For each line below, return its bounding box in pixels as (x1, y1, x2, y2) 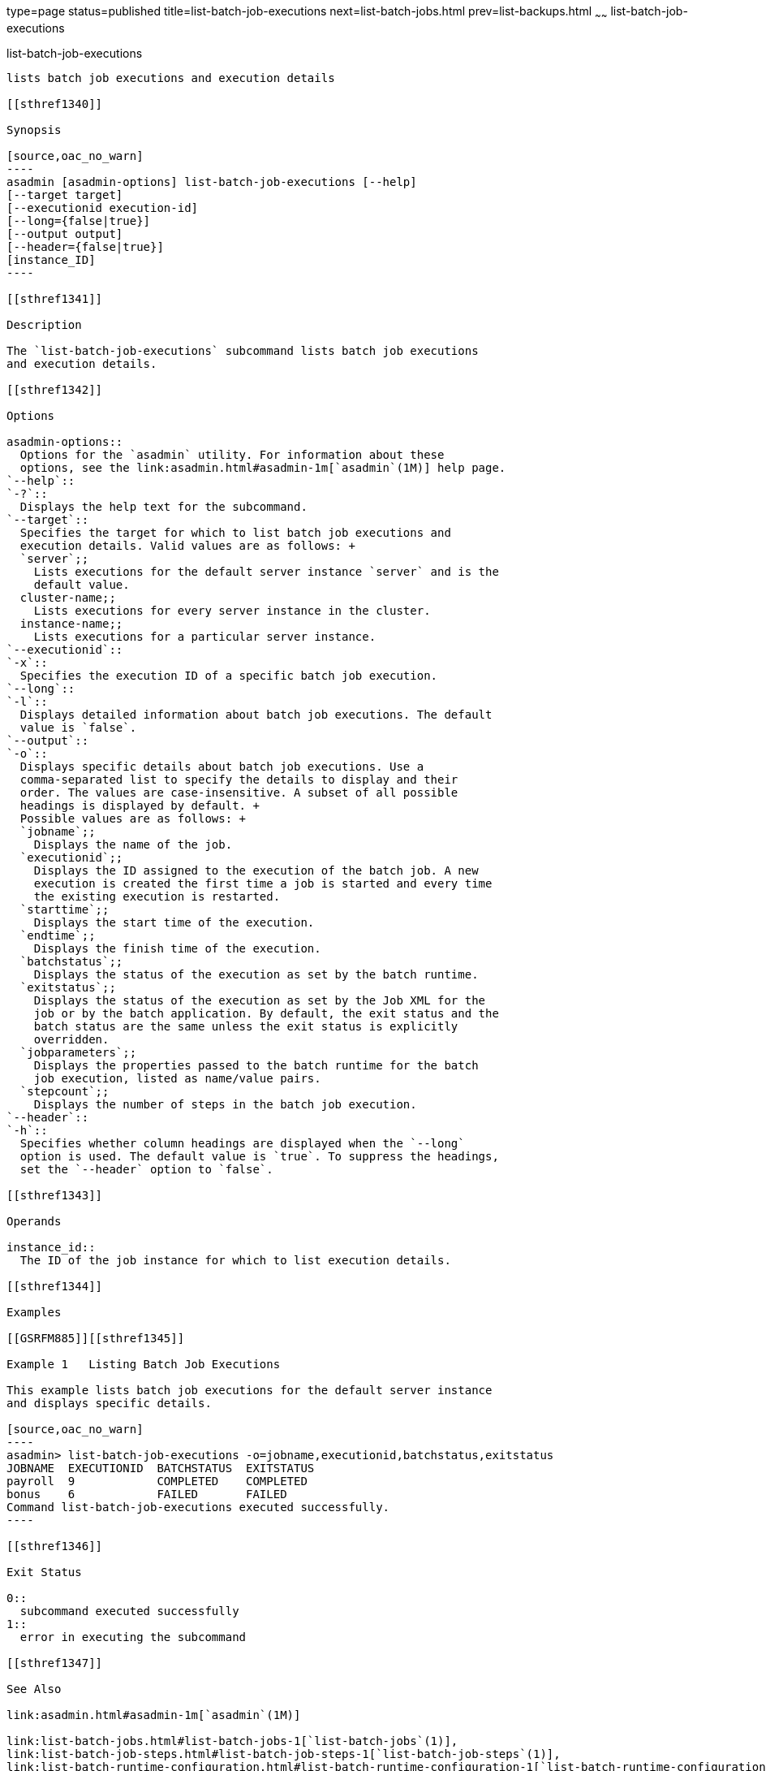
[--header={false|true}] (6, 240, 164, 253)
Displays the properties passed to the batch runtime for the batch (33, 1058, 479, 1072)
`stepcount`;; (19, 1084, 110, 1098)
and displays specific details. (6, 1396, 212, 1410)
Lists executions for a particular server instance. (33, 629, 377, 643)
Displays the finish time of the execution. (33, 941, 321, 955)
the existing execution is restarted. (33, 889, 281, 903)
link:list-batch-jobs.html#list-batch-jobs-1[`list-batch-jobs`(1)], (6, 1734, 458, 1747)
